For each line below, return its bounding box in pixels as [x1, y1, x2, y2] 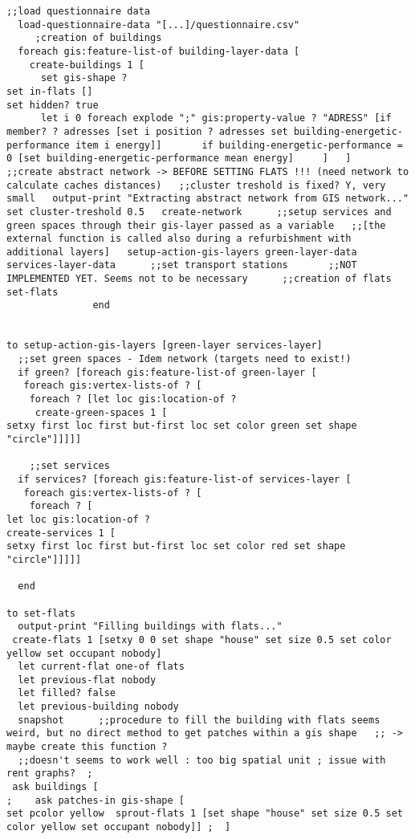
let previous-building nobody [18, 701, 179, 713]
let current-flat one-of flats [18, 661, 185, 673]
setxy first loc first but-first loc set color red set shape [6, 540, 346, 552]
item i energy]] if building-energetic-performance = [75, 139, 403, 151]
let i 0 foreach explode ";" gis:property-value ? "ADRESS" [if [40, 112, 392, 124]
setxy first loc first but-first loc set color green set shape [6, 420, 357, 432]
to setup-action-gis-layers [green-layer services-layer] [6, 340, 323, 352]
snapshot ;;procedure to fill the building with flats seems [18, 714, 380, 726]
